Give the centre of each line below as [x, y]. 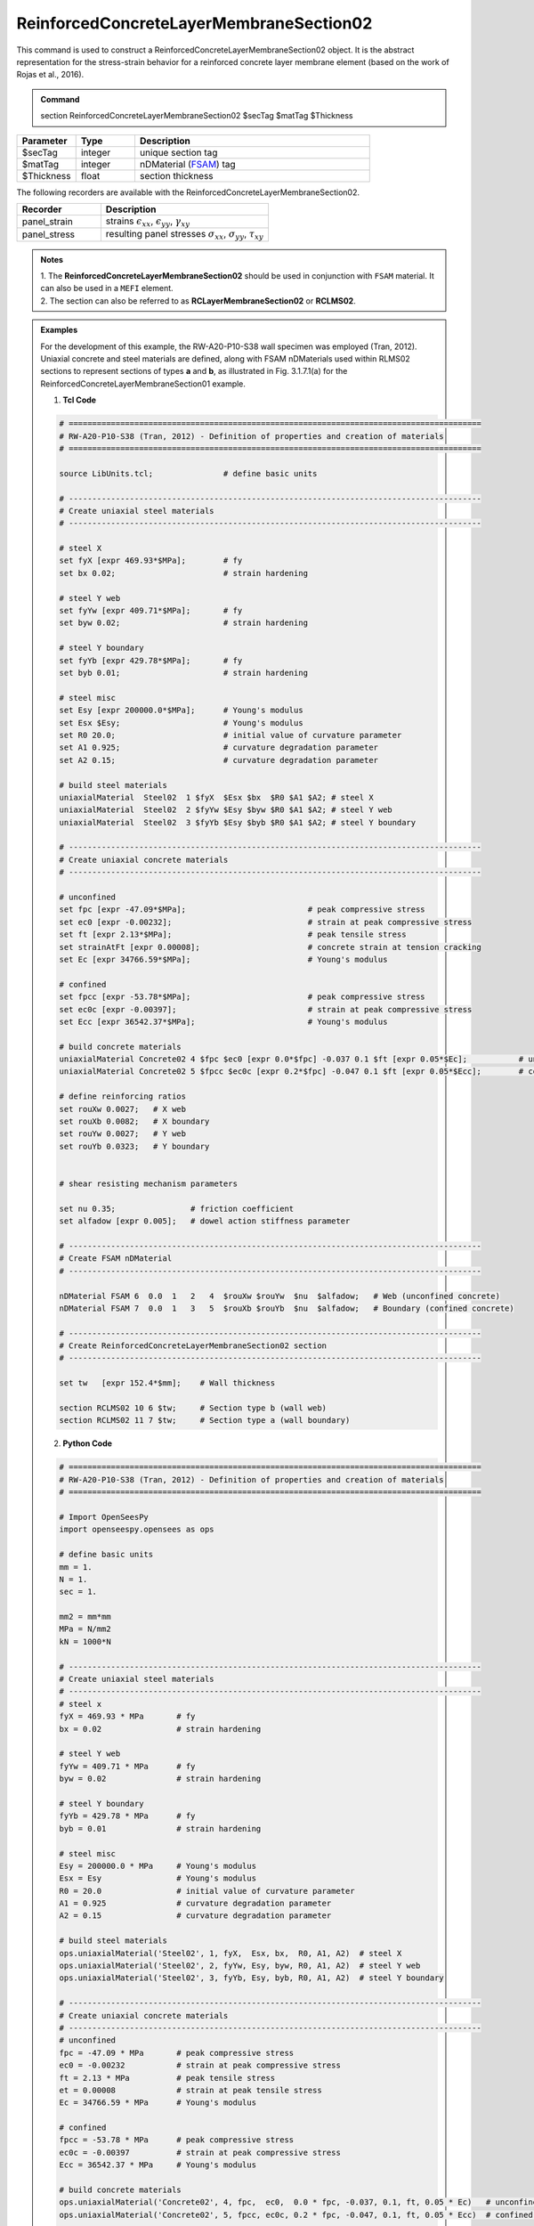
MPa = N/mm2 [85, 1629]
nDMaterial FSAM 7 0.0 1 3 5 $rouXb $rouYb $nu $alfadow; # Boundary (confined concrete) [287, 1308]
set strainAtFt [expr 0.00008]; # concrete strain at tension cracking [271, 947]
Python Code [88, 1443]
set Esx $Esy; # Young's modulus [181, 723]
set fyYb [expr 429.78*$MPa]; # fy [151, 660]
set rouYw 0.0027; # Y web [123, 1134]
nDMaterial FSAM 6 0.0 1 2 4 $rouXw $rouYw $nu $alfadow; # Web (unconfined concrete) [279, 1296]
